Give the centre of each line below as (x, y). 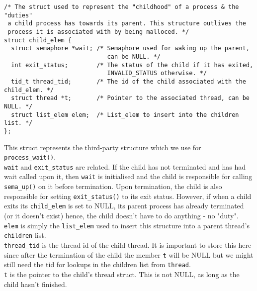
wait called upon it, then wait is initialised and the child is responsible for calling (128, 176)
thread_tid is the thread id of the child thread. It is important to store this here (128, 244)
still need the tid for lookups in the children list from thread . (97, 264)
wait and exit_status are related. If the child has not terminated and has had (125, 166)
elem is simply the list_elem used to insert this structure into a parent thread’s (127, 225)
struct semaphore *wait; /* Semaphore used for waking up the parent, (130, 48)
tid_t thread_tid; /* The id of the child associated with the (128, 81)
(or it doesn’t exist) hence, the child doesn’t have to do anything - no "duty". (121, 216)
